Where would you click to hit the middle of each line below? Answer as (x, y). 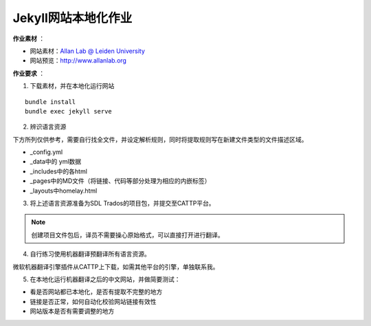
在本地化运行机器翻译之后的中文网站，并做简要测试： (105, 279)
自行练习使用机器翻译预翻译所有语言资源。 (90, 254)
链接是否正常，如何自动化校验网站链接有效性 (93, 301)
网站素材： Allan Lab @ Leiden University (88, 51)
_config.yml (46, 152)
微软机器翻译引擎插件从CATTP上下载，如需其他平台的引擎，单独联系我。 (116, 267)
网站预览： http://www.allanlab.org (78, 61)
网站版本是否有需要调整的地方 (72, 311)
